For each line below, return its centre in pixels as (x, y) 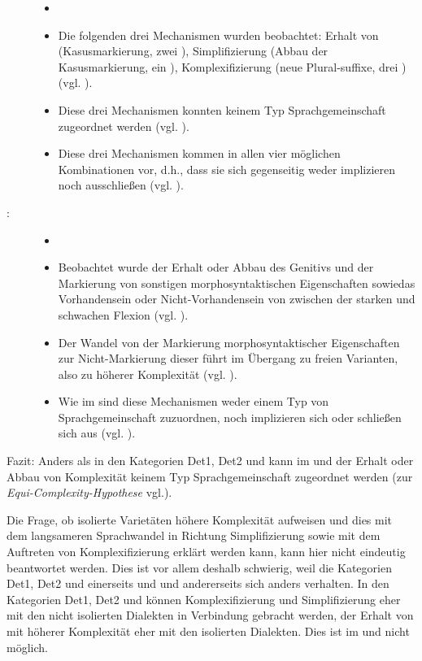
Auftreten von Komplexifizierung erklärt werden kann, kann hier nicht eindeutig (206, 552)
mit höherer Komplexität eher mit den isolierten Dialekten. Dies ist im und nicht (208, 631)
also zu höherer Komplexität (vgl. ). (148, 374)
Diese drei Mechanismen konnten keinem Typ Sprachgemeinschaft (222, 109)
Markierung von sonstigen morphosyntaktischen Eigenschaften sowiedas (237, 283)
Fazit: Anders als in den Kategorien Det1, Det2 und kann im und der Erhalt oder (210, 461)
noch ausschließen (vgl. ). (121, 185)
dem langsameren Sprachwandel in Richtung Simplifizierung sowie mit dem (194, 535)
